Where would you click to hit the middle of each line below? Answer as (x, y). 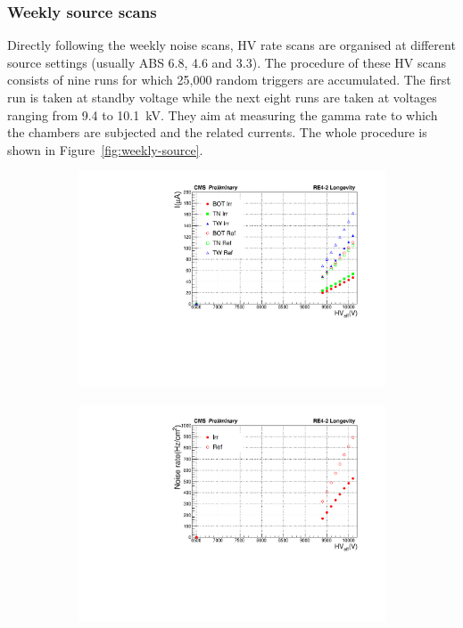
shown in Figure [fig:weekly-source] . (105, 149)
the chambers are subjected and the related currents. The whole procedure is (217, 132)
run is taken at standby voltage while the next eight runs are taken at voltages (222, 97)
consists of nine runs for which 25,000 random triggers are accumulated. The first (229, 80)
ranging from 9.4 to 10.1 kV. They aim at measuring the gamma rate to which (223, 114)
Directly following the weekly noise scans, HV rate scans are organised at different (231, 45)
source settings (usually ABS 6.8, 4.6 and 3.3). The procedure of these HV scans (227, 62)
